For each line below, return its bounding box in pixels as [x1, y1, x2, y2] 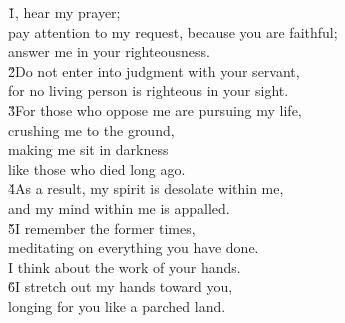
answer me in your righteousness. [8, 41, 210, 62]
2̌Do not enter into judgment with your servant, [8, 60, 300, 81]
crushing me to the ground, [8, 119, 175, 140]
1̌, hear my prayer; [8, 2, 121, 22]
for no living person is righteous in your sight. [8, 80, 289, 101]
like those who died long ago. [8, 158, 186, 179]
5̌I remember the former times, [8, 217, 196, 238]
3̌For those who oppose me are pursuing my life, [8, 99, 302, 120]
